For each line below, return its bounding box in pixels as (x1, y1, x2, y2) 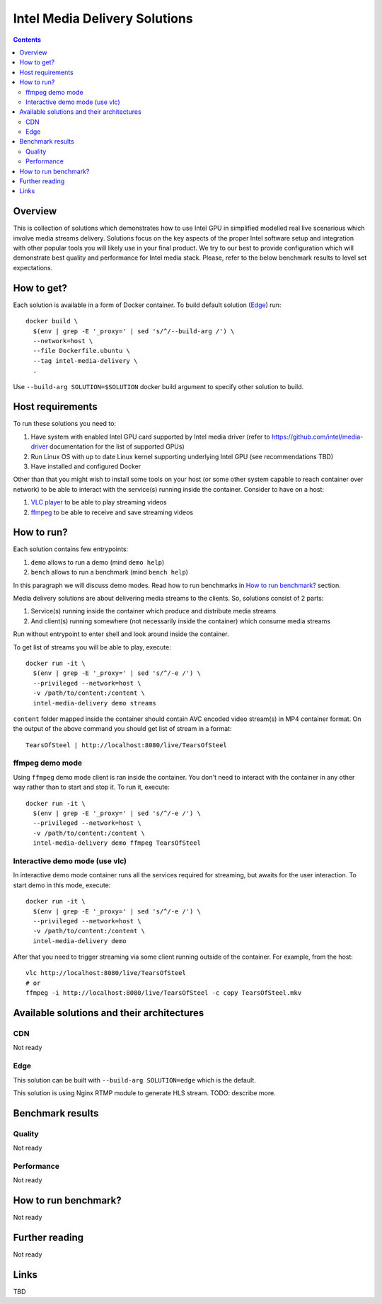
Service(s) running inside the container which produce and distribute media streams (30, 607, 277, 616)
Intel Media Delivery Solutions (13, 11, 194, 26)
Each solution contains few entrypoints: (13, 545, 129, 553)
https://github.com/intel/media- (271, 432, 364, 441)
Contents (13, 35, 42, 44)
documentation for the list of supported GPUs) (50, 442, 185, 451)
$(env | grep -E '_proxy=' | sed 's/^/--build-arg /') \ (33, 327, 235, 335)
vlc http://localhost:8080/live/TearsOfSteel (25, 969, 187, 977)
